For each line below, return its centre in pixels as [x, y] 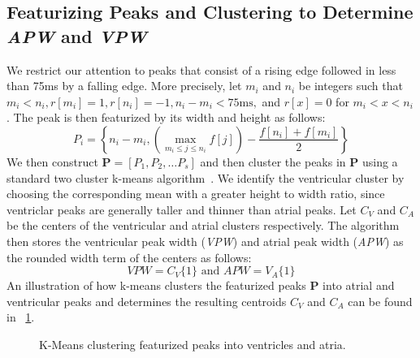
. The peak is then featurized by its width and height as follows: [166, 117]
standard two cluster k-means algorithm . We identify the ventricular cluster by [206, 177]
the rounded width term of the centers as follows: [129, 257]
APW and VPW [77, 35]
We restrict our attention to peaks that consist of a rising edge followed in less [201, 69]
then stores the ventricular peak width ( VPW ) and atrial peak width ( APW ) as [205, 241]
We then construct [52, 161]
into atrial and [359, 285]
